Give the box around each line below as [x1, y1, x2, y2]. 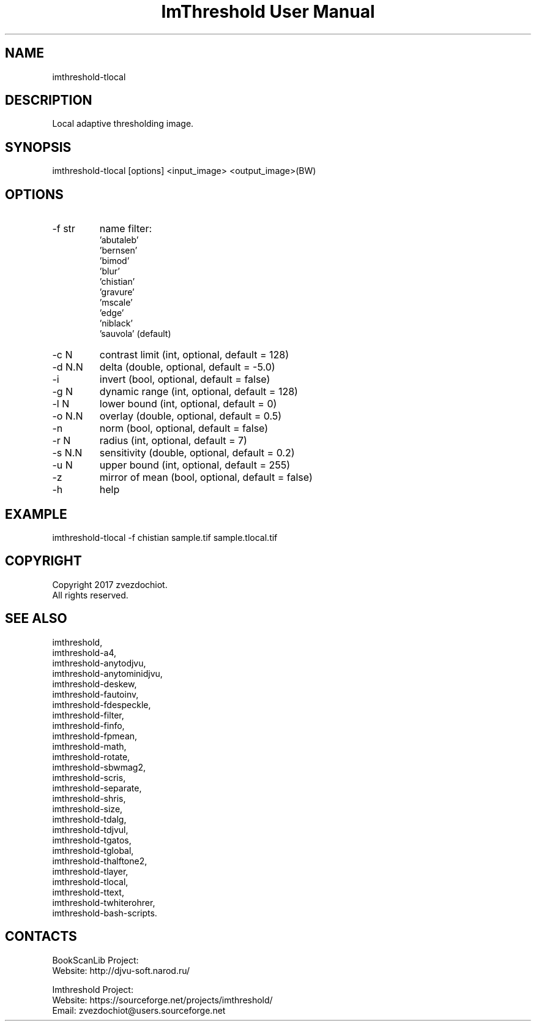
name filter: [99, 222, 152, 235]
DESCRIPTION [5, 92, 92, 108]
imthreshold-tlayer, [52, 866, 128, 877]
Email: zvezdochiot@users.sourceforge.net [52, 1005, 226, 1016]
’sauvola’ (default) [99, 328, 171, 339]
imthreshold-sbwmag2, [52, 761, 146, 772]
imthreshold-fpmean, [52, 730, 138, 741]
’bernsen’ [99, 245, 138, 256]
